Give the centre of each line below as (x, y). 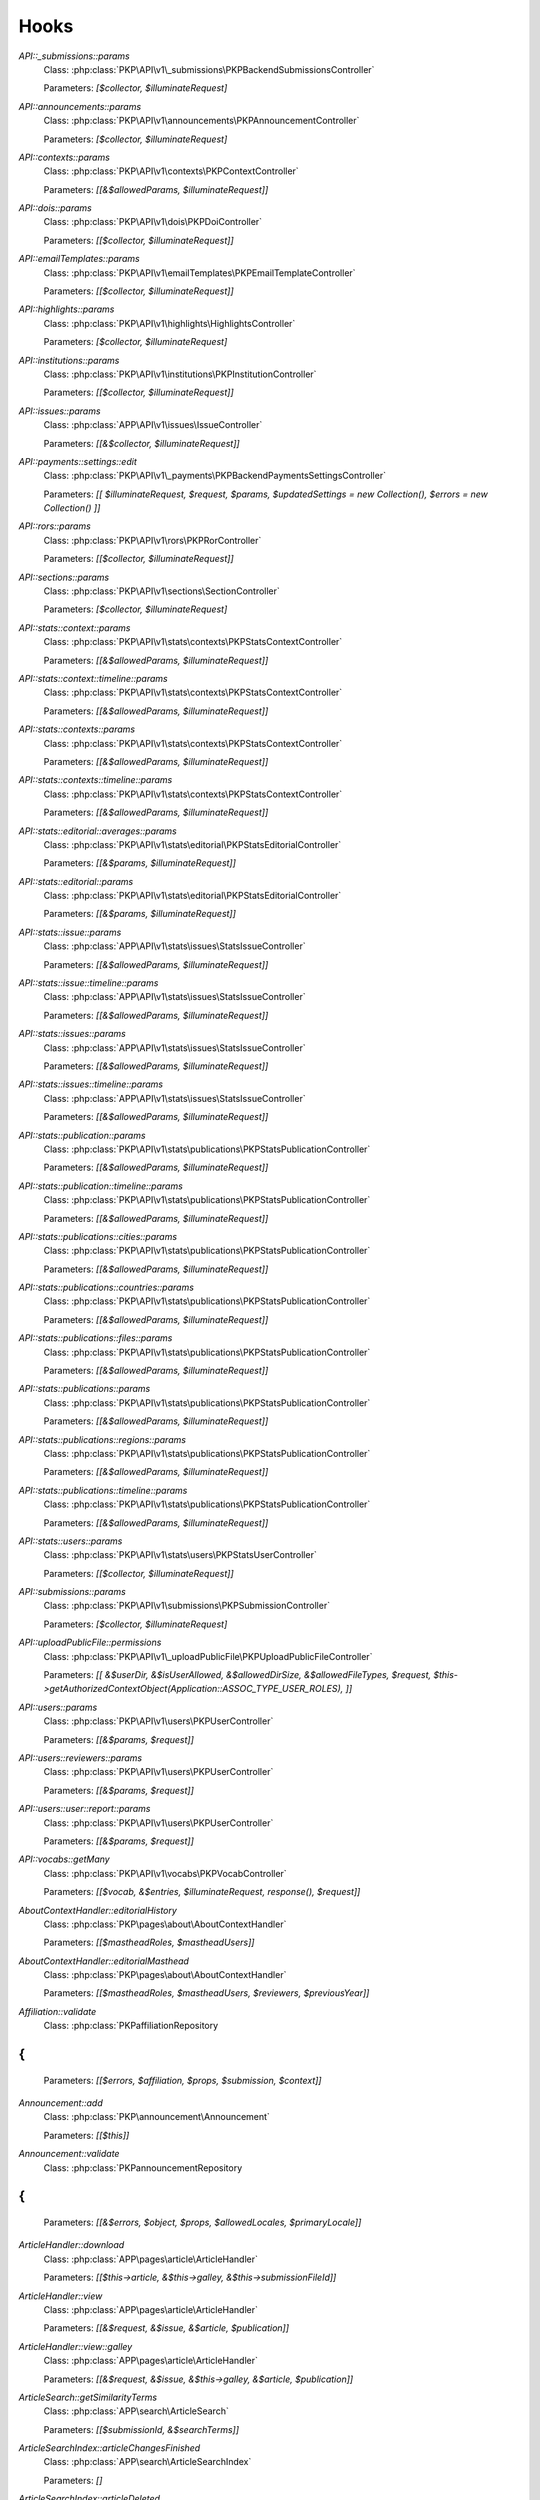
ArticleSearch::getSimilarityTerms (88, 2397)
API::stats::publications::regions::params (102, 1439)
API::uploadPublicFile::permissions (90, 1642)
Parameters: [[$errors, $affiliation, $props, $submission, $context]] (182, 2080)
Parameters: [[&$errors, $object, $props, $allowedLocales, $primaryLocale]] (202, 2222)
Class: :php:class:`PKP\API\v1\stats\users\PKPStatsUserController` (180, 1555)
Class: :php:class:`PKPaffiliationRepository (131, 2026)
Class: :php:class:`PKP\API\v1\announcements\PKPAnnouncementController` (201, 121)
